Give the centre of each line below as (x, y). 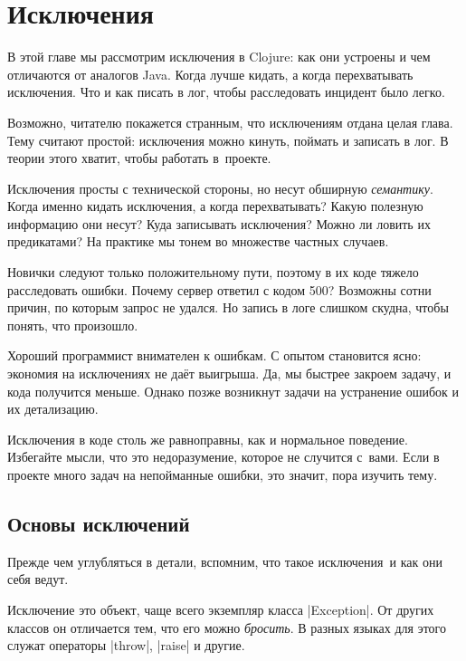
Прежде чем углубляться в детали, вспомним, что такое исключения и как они (225, 561)
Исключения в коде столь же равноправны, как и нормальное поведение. (208, 439)
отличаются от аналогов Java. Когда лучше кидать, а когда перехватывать (210, 74)
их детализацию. (53, 409)
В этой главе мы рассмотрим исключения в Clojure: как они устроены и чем (219, 57)
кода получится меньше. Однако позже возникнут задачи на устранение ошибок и (233, 391)
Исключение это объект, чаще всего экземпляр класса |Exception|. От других (221, 609)
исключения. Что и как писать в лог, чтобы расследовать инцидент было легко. (226, 92)
